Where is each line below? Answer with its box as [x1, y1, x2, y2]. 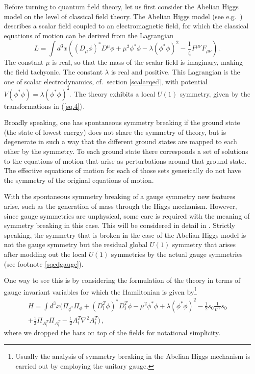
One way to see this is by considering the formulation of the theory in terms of [4, 275, 240, 285]
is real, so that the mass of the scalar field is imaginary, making [52, 57, 243, 67]
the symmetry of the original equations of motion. [4, 175, 154, 185]
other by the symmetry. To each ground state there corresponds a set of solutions [4, 146, 249, 156]
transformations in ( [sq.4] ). [4, 100, 84, 111]
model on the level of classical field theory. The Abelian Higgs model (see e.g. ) [4, 11, 243, 21]
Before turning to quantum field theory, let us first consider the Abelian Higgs [4, 1, 239, 11]
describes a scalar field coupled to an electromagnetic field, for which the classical [4, 21, 249, 31]
